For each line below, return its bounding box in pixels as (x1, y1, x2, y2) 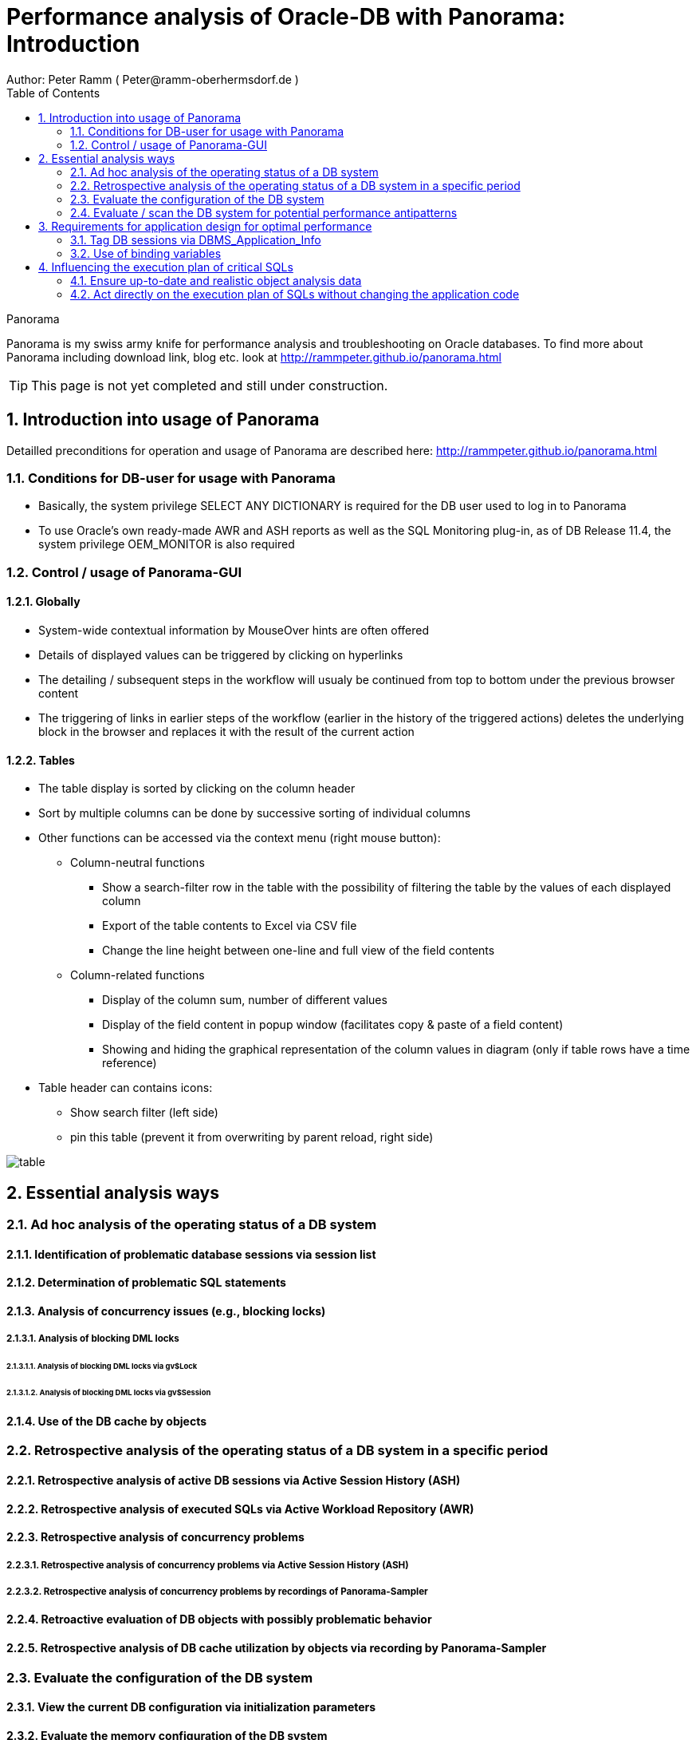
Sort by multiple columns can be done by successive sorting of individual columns (38, 806, 471, 821)
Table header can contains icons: (38, 1081, 213, 1095)
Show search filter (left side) (70, 1105, 218, 1120)
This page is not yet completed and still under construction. (31, 377, 388, 393)
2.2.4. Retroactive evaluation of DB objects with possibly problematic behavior (6, 1612, 432, 1627)
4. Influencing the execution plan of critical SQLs (38, 259, 293, 274)
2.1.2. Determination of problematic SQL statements (6, 1275, 286, 1290)
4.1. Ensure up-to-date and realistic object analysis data (70, 273, 362, 287)
